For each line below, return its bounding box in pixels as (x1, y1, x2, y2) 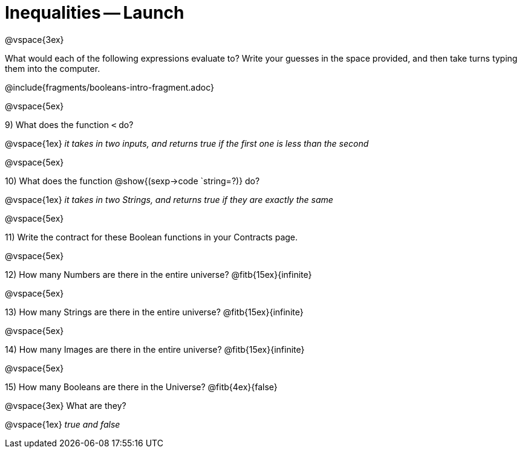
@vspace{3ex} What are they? (5, 400, 126, 411)
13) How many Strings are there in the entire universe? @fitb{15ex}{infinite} (5, 306, 304, 317)
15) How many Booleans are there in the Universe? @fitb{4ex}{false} (5, 381, 278, 392)
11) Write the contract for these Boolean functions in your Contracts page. (5, 231, 298, 242)
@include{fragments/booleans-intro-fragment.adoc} (5, 82, 215, 92)
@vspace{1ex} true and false (5, 419, 120, 429)
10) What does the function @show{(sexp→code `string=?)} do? (5, 175, 260, 186)
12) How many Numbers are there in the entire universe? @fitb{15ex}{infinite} (5, 269, 312, 280)
